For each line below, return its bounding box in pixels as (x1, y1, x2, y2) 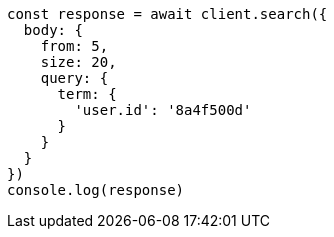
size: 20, (40, 54, 117, 70)
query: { (40, 70, 109, 86)
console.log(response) (7, 182, 185, 198)
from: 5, (40, 38, 109, 54)
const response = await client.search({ (7, 6, 328, 22)
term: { (57, 86, 117, 102)
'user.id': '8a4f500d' (74, 102, 252, 118)
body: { (23, 22, 83, 38)
